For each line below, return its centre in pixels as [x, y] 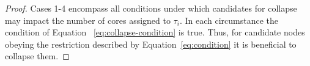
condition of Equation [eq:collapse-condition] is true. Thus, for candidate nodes [155, 32]
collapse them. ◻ [37, 56]
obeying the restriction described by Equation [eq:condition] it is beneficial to [151, 44]
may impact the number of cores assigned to [88, 20]
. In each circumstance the [229, 20]
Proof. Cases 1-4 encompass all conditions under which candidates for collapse [151, 8]
